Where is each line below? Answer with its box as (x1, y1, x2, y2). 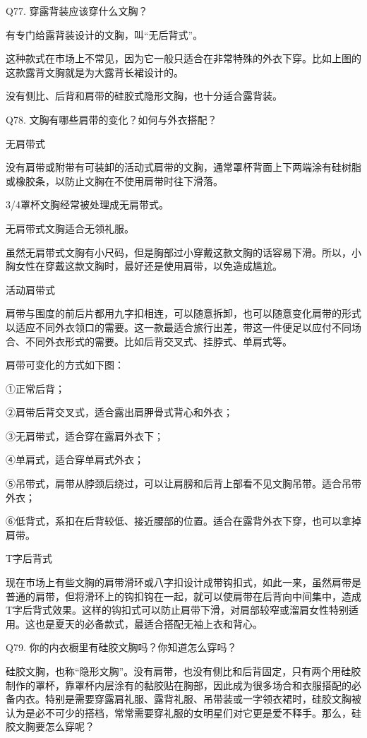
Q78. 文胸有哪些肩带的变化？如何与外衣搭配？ (6, 112, 217, 126)
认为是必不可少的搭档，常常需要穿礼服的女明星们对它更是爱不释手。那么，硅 (6, 705, 361, 720)
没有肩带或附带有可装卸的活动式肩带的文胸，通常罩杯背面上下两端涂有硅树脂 (6, 160, 361, 174)
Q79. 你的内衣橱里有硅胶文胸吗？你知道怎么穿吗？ (6, 640, 237, 655)
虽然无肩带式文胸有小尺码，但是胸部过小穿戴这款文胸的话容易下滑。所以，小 (6, 244, 361, 259)
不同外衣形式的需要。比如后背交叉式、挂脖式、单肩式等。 (25, 333, 292, 348)
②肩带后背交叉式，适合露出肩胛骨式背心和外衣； (6, 405, 233, 419)
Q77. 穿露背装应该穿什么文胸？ (6, 4, 148, 18)
